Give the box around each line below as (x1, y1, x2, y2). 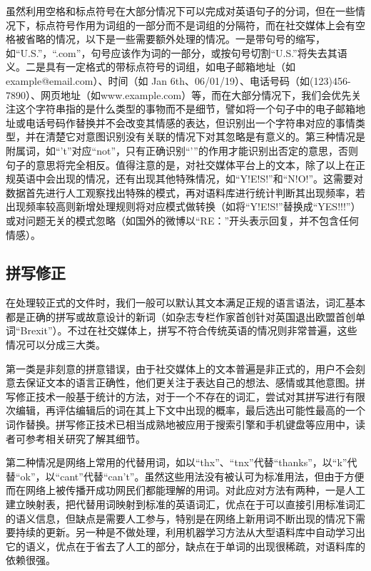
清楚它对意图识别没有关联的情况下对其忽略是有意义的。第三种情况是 (45, 129, 365, 144)
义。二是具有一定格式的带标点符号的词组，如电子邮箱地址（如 (6, 59, 295, 74)
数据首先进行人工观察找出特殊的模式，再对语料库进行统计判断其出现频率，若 (6, 185, 365, 200)
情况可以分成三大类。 (6, 337, 106, 352)
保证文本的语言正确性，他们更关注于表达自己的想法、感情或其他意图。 (25, 375, 355, 390)
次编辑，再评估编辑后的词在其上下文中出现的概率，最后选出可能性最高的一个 (6, 403, 365, 418)
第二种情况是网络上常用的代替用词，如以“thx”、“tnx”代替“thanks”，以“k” (6, 455, 347, 470)
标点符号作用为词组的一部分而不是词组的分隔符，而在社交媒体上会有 (35, 17, 355, 32)
